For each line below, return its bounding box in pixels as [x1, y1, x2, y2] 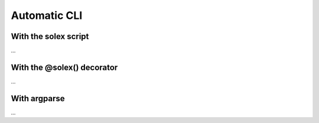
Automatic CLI [11, 9, 83, 22]
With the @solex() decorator [11, 62, 118, 72]
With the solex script [11, 31, 89, 41]
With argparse [11, 93, 65, 103]
